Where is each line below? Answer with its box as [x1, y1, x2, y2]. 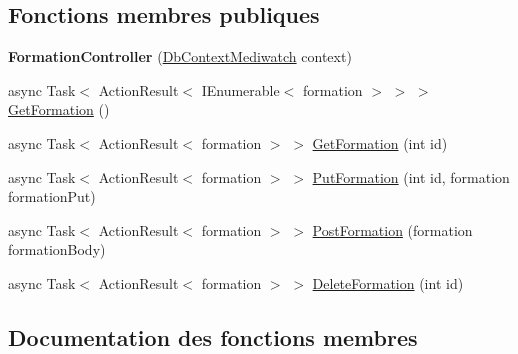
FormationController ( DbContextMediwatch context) [8, 46, 352, 67]
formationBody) [8, 239, 106, 260]
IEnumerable [201, 79, 280, 100]
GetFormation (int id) [312, 132, 448, 153]
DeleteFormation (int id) [312, 272, 464, 293]
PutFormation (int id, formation [312, 166, 510, 187]
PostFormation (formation [312, 219, 473, 240]
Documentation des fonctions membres [8, 321, 418, 352]
